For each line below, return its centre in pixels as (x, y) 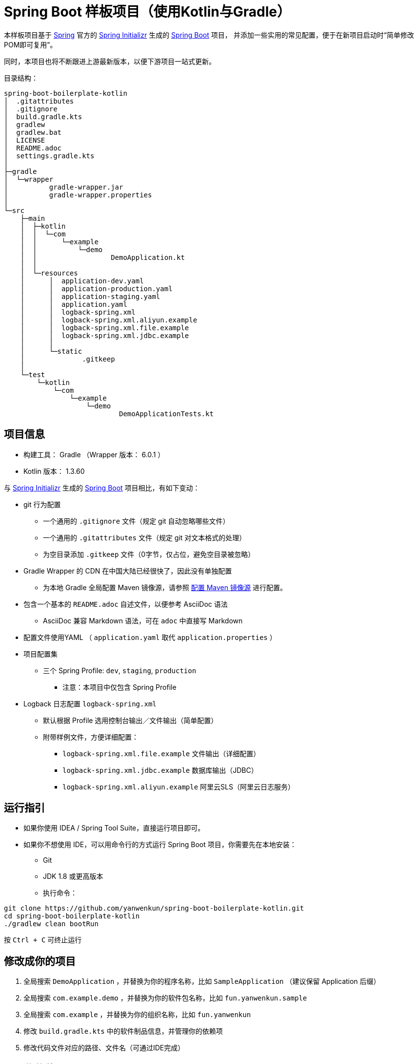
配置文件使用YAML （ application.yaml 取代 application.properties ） (150, 637)
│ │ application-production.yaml (96, 288)
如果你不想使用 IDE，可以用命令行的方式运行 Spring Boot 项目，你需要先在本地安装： (160, 845)
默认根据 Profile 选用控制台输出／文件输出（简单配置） (130, 720)
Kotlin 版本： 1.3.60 (54, 471)
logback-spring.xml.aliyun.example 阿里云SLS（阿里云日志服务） (179, 787)
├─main (33, 218)
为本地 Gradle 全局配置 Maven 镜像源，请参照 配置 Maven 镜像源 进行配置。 (165, 587)
